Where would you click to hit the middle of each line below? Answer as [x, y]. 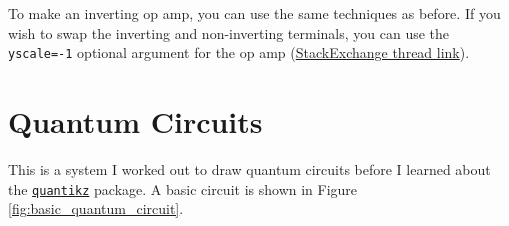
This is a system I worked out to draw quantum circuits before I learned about [249, 168]
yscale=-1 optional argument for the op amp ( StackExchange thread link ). [239, 52]
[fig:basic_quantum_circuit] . [96, 208]
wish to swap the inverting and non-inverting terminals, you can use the [229, 32]
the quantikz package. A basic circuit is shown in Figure [183, 188]
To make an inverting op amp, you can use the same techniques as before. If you [254, 13]
